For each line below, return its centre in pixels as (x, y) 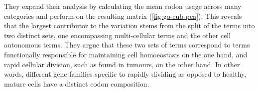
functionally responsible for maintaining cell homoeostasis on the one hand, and (126, 54)
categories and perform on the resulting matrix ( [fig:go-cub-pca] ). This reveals (123, 16)
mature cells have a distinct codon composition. (77, 83)
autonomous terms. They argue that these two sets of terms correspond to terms (127, 45)
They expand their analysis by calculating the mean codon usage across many (123, 6)
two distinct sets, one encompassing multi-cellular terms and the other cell (118, 35)
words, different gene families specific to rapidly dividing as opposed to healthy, (125, 74)
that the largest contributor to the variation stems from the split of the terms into (129, 25)
